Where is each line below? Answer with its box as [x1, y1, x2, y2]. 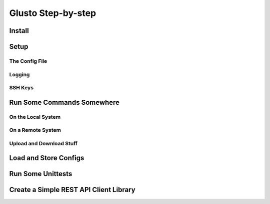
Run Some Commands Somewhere [9, 98, 120, 107]
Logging [9, 71, 30, 78]
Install [9, 26, 29, 35]
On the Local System [9, 113, 61, 120]
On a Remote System [9, 127, 61, 134]
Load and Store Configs [9, 154, 84, 162]
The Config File [9, 57, 47, 64]
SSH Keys [9, 84, 34, 91]
